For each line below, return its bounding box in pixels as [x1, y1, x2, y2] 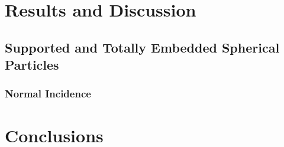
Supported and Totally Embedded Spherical [5, 38, 280, 56]
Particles [5, 55, 59, 74]
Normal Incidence [5, 86, 91, 101]
